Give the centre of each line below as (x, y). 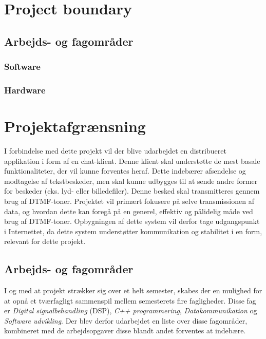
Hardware (25, 90)
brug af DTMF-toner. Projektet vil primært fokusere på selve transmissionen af (129, 201)
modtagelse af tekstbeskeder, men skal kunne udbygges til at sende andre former (131, 181)
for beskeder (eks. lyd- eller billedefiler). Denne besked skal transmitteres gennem (132, 191)
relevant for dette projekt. (45, 241)
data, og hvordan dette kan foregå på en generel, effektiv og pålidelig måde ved (129, 211)
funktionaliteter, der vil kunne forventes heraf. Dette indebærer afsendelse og (125, 171)
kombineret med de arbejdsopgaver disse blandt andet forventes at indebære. (125, 331)
